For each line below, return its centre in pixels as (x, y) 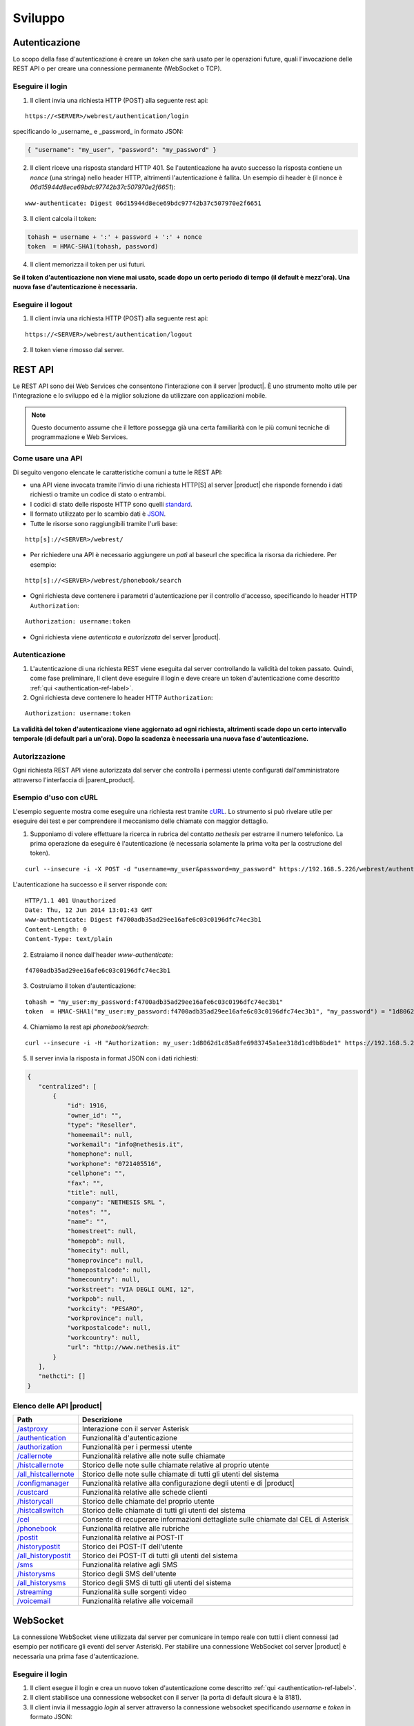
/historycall (35, 1502)
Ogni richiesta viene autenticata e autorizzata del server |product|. (125, 637)
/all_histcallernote (46, 1474)
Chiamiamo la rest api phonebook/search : (90, 1027)
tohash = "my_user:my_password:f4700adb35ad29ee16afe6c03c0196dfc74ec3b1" (154, 1002)
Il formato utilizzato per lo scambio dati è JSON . (98, 514)
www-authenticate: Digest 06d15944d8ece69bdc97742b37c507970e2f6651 (143, 203)
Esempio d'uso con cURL (55, 797)
